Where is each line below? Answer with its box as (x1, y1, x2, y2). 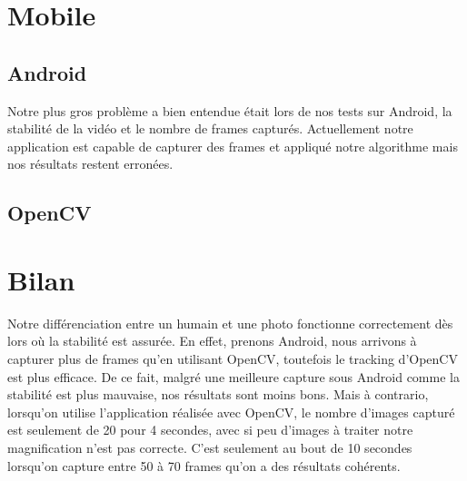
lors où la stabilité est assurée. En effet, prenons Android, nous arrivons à (7, 331, 417, 350)
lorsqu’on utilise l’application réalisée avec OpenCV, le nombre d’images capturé (7, 402, 455, 421)
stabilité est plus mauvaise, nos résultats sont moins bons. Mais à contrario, (7, 385, 429, 404)
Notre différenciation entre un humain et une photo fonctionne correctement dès (7, 313, 453, 332)
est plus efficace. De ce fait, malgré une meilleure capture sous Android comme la (7, 367, 460, 386)
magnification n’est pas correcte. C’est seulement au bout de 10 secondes (7, 438, 412, 457)
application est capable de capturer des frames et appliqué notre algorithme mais (7, 136, 458, 155)
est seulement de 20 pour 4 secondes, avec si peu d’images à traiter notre (7, 420, 413, 439)
